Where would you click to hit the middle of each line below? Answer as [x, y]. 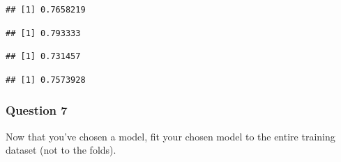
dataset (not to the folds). [61, 150]
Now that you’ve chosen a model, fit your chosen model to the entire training [170, 136]
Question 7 [37, 110]
